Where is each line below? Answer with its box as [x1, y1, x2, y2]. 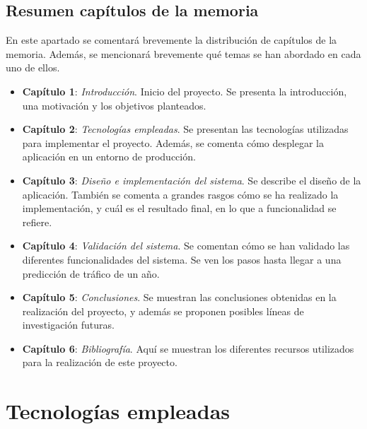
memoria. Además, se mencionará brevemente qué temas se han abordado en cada [6, 46, 361, 61]
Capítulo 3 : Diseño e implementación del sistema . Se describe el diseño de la [22, 172, 361, 187]
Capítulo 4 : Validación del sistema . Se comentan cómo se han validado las [22, 238, 350, 253]
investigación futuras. [22, 317, 115, 332]
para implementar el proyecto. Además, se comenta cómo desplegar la [22, 135, 324, 150]
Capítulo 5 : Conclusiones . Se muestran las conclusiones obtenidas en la [22, 290, 337, 305]
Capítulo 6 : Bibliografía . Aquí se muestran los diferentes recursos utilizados [22, 341, 354, 355]
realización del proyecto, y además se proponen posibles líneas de [22, 303, 304, 318]
